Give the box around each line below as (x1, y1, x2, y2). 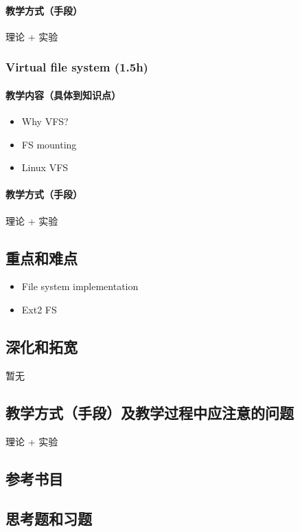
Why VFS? (21, 114, 69, 129)
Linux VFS (21, 160, 69, 175)
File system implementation (21, 279, 139, 293)
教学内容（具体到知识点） (5, 87, 121, 102)
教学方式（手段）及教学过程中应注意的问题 (5, 401, 294, 423)
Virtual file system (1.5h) (5, 58, 148, 76)
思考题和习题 (5, 508, 92, 529)
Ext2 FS (21, 302, 57, 316)
